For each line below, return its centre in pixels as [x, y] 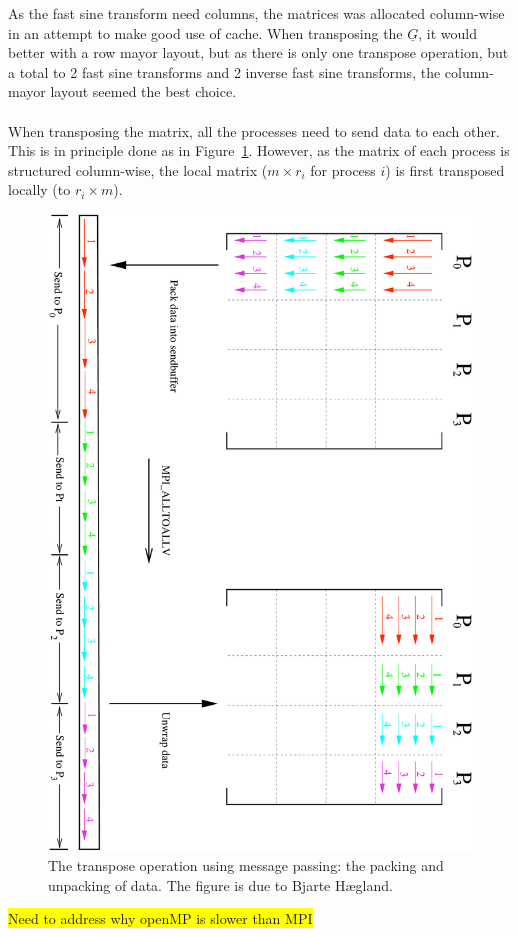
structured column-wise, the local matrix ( [138, 169]
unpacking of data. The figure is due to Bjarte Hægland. [220, 884]
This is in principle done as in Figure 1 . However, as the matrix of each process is [259, 150]
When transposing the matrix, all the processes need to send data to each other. [254, 130]
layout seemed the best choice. [143, 91]
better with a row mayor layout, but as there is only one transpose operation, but [258, 52]
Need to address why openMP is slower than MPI [160, 918]
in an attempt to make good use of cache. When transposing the [205, 32]
